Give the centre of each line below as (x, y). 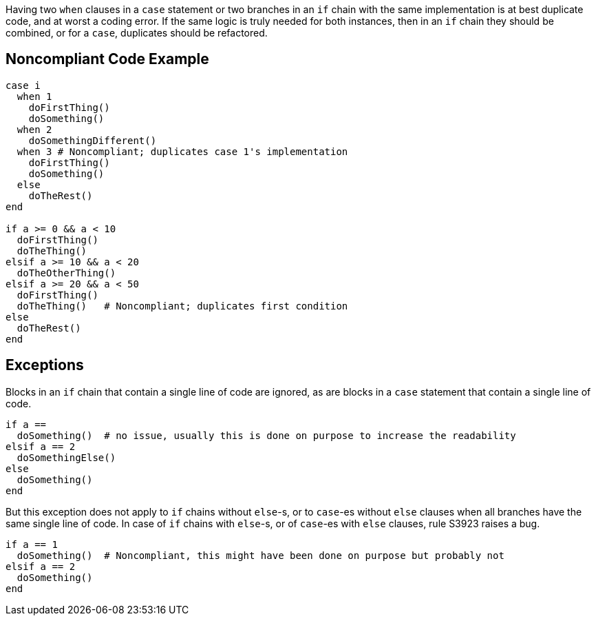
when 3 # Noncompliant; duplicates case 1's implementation (182, 151)
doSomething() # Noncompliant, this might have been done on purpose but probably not (260, 555)
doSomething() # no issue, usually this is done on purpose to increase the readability (266, 435)
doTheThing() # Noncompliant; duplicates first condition (182, 306)
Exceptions (45, 365)
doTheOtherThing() (66, 273)
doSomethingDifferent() (93, 140)
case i (23, 85)
